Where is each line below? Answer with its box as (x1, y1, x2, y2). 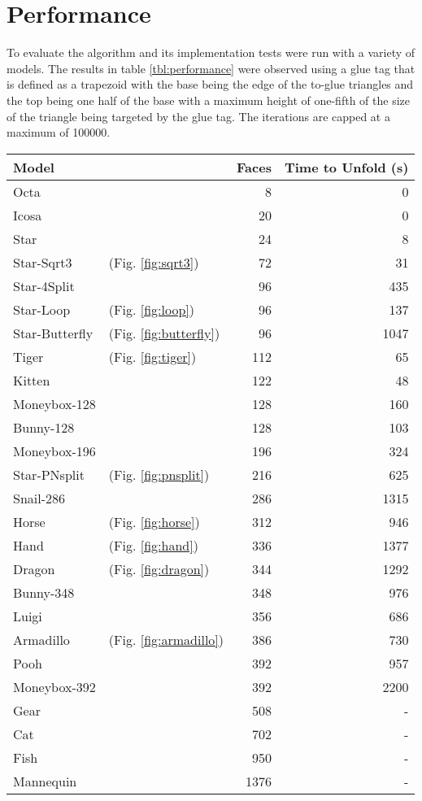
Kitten (13, 370, 50, 390)
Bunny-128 (13, 417, 75, 437)
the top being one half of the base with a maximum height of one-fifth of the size (7, 91, 410, 108)
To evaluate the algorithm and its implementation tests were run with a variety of (7, 44, 415, 61)
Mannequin (13, 771, 77, 790)
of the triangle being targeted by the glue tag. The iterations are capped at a (7, 107, 390, 124)
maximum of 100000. (7, 124, 111, 141)
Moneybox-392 (13, 677, 96, 696)
